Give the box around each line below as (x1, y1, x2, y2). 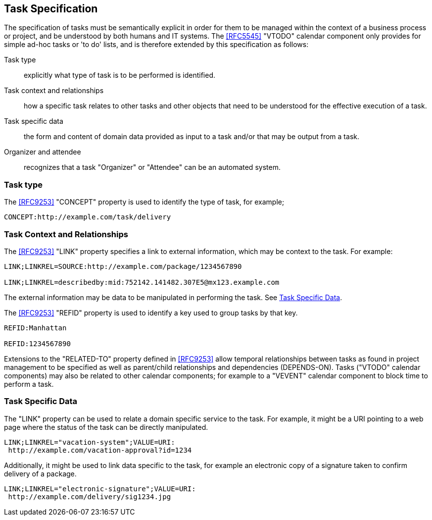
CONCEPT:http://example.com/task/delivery (4, 213, 171, 221)
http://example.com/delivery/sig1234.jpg (8, 492, 171, 501)
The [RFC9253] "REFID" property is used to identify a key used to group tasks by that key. (4, 308, 298, 317)
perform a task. (4, 379, 54, 388)
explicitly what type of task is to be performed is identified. (24, 71, 216, 80)
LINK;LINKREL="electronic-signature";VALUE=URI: (4, 484, 196, 493)
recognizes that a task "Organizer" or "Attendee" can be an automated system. (24, 163, 281, 172)
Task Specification (4, 2, 98, 15)
